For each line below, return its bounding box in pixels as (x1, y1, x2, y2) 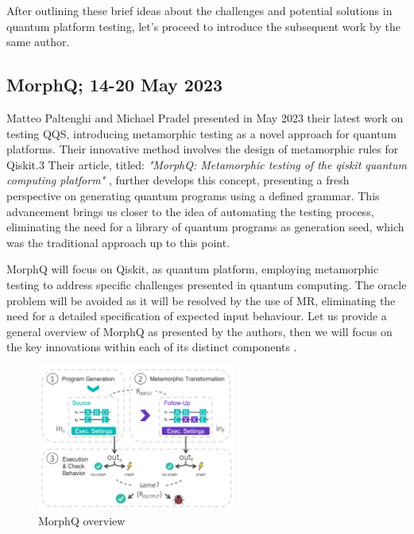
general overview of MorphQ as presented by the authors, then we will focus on (6, 323, 393, 339)
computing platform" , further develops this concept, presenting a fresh (6, 172, 350, 188)
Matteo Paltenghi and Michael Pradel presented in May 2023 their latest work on (6, 109, 404, 126)
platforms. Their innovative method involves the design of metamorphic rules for (6, 141, 399, 157)
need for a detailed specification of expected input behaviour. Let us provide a (6, 308, 387, 324)
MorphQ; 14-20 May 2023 (6, 72, 223, 97)
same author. (6, 33, 70, 50)
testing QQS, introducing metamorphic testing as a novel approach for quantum (6, 125, 397, 141)
